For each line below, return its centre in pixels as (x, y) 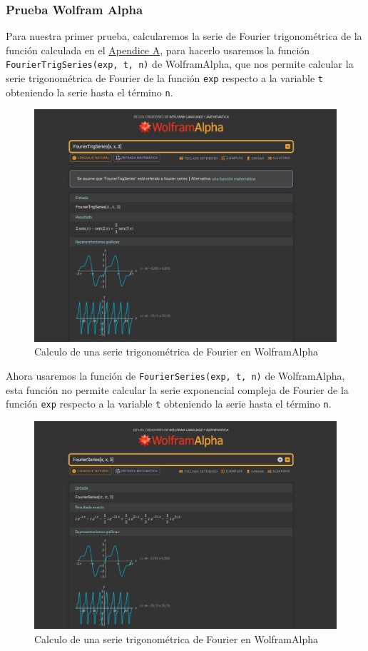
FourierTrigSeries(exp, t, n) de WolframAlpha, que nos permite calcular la (180, 64)
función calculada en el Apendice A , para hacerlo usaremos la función (158, 50)
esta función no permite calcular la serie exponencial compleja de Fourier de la (177, 389)
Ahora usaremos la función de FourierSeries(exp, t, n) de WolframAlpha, (175, 376)
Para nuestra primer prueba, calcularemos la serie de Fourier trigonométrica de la (184, 36)
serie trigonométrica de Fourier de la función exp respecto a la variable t (164, 78)
